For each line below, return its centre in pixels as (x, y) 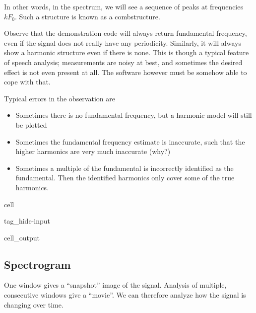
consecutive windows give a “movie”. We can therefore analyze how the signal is (125, 295)
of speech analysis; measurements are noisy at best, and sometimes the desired (123, 62)
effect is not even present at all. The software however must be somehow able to (126, 72)
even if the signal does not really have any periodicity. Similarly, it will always (123, 42)
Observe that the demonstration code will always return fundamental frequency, (126, 33)
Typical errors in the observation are (60, 98)
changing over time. (34, 304)
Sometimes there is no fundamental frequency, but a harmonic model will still (134, 115)
